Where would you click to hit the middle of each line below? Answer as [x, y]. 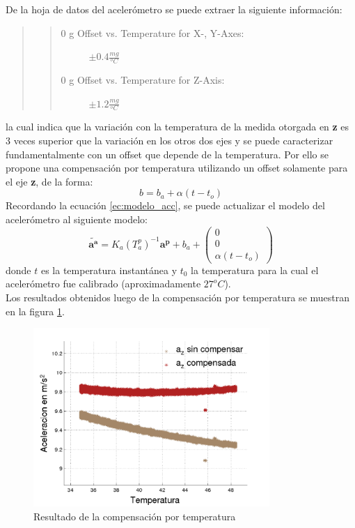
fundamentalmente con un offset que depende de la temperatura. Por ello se [167, 154]
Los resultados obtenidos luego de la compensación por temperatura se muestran [178, 297]
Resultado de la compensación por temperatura [135, 516]
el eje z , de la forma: [49, 181]
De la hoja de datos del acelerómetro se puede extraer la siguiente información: [174, 9]
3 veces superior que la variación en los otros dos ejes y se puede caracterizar [169, 141]
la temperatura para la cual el [255, 270]
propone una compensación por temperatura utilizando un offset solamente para [177, 168]
